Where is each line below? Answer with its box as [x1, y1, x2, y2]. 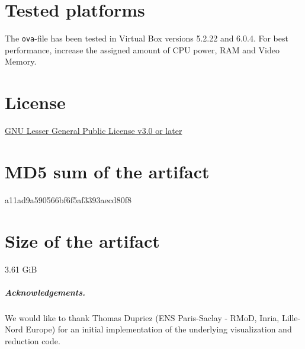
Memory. [5, 55, 37, 68]
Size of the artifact [5, 228, 160, 252]
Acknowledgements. [5, 286, 86, 298]
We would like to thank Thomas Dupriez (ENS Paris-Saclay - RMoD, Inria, [5, 311, 280, 324]
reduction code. [5, 334, 60, 347]
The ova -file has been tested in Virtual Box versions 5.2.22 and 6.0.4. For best [5, 32, 288, 44]
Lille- [281, 311, 301, 324]
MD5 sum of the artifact [5, 159, 210, 183]
